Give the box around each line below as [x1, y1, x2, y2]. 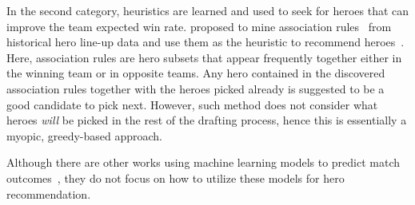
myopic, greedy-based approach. [6, 127, 162, 144]
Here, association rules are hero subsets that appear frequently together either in [6, 49, 402, 65]
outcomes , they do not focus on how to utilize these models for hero [6, 169, 345, 186]
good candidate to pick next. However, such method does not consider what [6, 96, 378, 112]
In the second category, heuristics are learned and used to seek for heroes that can [6, 2, 409, 18]
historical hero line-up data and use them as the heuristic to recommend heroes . [6, 34, 405, 50]
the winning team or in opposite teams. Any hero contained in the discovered [6, 65, 385, 81]
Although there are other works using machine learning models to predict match [6, 154, 401, 171]
